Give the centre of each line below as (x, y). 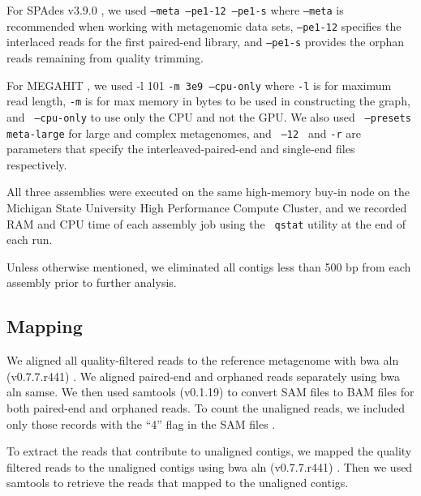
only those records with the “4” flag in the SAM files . (141, 423)
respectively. (37, 164)
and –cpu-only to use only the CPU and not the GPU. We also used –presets (209, 116)
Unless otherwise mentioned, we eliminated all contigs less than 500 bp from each (209, 266)
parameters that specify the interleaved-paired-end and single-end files (181, 149)
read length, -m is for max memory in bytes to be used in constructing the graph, (208, 101)
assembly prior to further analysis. (92, 282)
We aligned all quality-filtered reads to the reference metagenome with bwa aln (203, 360)
